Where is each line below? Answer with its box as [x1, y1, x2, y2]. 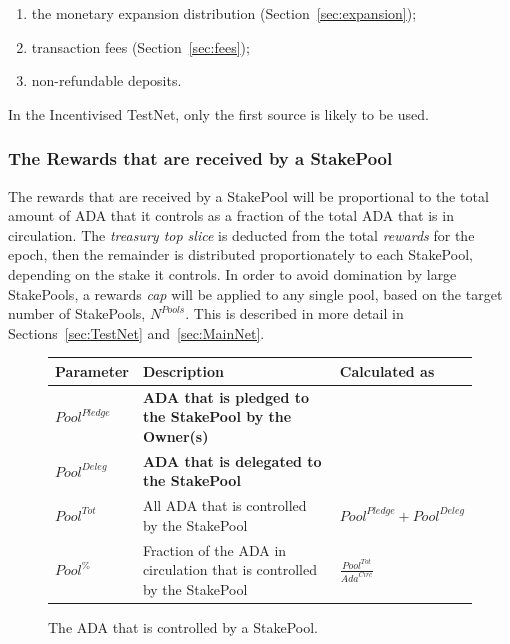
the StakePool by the [142, 406, 292, 427]
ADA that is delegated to [142, 450, 322, 471]
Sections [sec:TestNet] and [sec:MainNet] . [8, 322, 265, 343]
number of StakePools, [8, 303, 146, 324]
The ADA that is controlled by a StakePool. [48, 616, 319, 637]
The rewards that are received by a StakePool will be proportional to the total [8, 185, 489, 206]
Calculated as [339, 360, 435, 381]
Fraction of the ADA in [142, 539, 287, 560]
